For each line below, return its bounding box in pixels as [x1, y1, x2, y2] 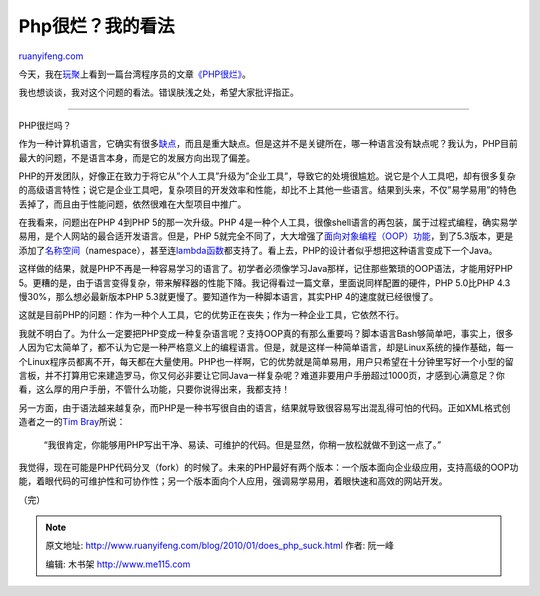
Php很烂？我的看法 [18, 15, 175, 37]
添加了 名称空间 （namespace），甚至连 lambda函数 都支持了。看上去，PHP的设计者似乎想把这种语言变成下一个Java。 [18, 244, 498, 256]
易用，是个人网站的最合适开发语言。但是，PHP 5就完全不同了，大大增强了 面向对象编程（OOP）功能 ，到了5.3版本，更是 [18, 230, 514, 242]
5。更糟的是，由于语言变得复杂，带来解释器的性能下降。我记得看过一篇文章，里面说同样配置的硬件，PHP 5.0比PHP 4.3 [18, 276, 511, 289]
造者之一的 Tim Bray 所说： [18, 416, 126, 428]
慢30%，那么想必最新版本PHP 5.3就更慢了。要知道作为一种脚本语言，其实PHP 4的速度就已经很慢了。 [18, 291, 439, 303]
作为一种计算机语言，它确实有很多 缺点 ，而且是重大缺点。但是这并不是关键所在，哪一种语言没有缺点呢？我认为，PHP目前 [18, 138, 519, 150]
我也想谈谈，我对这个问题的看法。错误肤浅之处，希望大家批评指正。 [18, 86, 299, 99]
